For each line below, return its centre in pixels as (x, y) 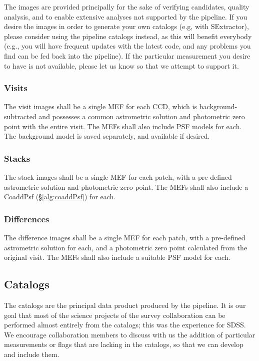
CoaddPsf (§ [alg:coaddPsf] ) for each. (60, 197)
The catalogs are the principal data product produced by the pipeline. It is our (125, 305)
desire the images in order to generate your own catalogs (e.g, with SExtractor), (126, 26)
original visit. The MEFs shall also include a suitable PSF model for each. (117, 257)
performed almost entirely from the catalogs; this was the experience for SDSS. (125, 325)
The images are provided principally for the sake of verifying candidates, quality (127, 7)
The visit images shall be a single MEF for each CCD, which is (100, 106)
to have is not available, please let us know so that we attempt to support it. (121, 65)
